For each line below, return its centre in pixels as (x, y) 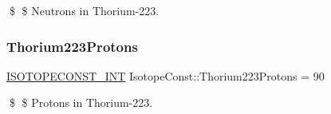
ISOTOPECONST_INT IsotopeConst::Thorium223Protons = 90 (165, 75)
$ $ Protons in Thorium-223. (81, 102)
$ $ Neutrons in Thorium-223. (84, 10)
